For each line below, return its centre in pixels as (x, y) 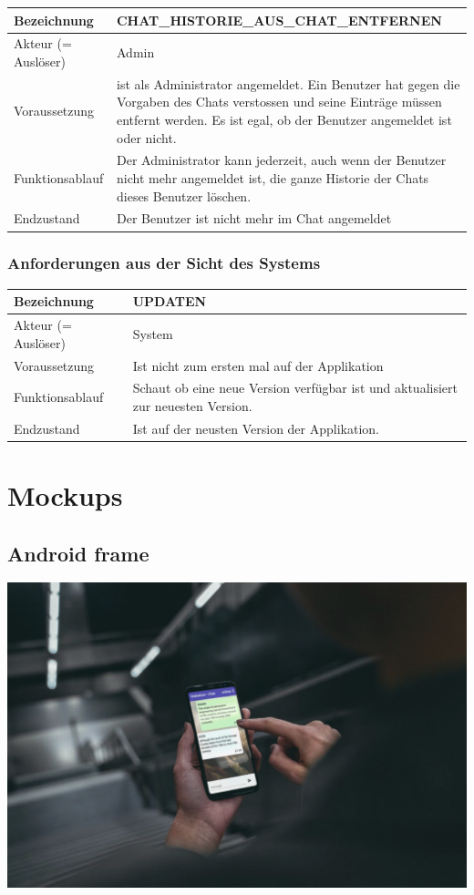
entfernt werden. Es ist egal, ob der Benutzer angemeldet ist (284, 119)
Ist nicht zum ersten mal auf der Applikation (258, 365)
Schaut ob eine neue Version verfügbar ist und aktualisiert (295, 388)
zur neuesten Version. (192, 405)
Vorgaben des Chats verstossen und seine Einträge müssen (279, 102)
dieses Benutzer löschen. (184, 195)
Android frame (78, 553)
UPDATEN (170, 301)
